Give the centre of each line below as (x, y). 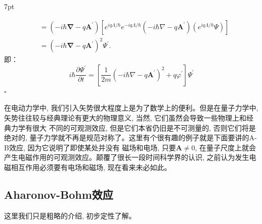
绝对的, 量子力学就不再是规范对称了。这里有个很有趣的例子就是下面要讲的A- (130, 137)
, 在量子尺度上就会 (226, 147)
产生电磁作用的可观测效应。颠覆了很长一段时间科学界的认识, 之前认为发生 (127, 157)
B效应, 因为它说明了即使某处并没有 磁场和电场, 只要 (90, 147)
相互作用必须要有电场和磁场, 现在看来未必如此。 (91, 167)
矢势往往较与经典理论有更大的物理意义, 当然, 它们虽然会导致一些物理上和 (125, 117)
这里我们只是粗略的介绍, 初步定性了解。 (70, 215)
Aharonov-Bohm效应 (59, 194)
